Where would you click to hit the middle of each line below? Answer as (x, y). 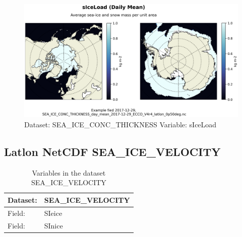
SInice (53, 225)
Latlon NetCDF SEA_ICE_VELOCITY (112, 151)
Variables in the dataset (69, 172)
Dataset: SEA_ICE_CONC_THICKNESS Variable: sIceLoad (120, 124)
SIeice (53, 213)
